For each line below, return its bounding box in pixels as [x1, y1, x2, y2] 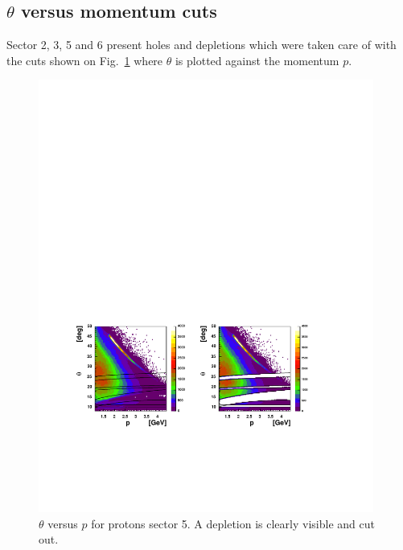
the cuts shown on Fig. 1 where [6, 51, 163, 68]
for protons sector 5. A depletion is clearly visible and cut [91, 515, 375, 532]
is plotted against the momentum [175, 51, 339, 68]
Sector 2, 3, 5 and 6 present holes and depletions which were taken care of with [6, 36, 397, 53]
